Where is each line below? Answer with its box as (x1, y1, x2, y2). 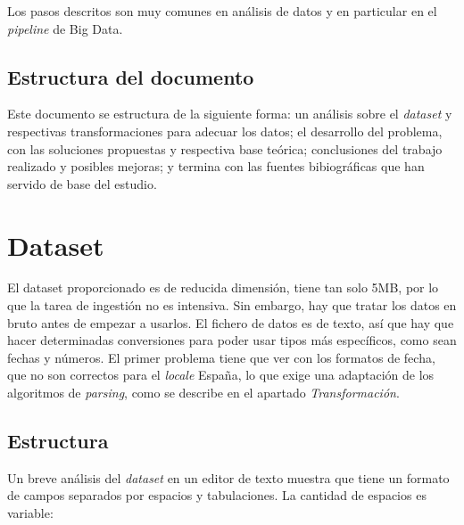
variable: (7, 504, 54, 522)
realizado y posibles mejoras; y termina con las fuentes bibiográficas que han (7, 157, 425, 176)
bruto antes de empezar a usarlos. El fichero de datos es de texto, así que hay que (7, 313, 454, 332)
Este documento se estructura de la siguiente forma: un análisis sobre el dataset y (7, 104, 452, 123)
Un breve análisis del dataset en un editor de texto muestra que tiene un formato (7, 468, 450, 487)
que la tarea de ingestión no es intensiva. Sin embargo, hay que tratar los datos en (7, 296, 457, 315)
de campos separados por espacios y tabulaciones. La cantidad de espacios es (7, 486, 427, 504)
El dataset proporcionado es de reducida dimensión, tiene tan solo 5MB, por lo (7, 278, 439, 297)
